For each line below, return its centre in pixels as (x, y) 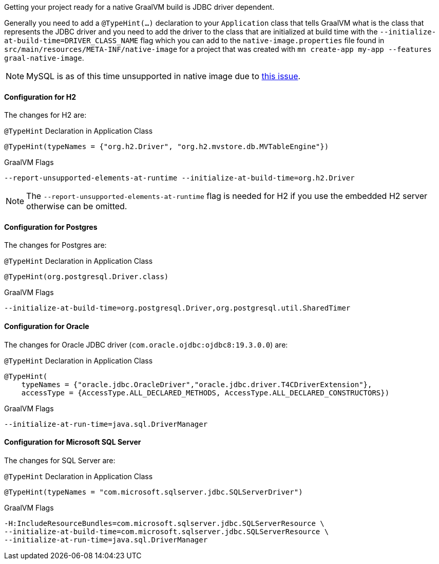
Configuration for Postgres (51, 227)
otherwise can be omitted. (77, 206)
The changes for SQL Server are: (60, 460)
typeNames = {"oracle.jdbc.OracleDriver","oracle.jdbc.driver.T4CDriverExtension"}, (197, 384)
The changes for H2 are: (45, 115)
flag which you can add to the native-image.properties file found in (262, 40)
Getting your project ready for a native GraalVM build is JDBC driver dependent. (139, 7)
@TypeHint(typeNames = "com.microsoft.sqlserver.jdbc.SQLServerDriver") (154, 492)
